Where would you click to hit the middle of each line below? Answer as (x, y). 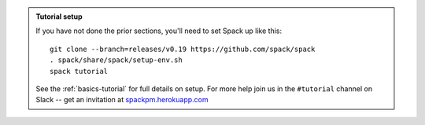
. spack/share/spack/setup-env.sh (116, 60)
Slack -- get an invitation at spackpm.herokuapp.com (122, 100)
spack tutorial (79, 71)
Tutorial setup (59, 17)
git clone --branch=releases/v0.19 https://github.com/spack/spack (183, 49)
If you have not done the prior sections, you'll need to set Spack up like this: (159, 31)
